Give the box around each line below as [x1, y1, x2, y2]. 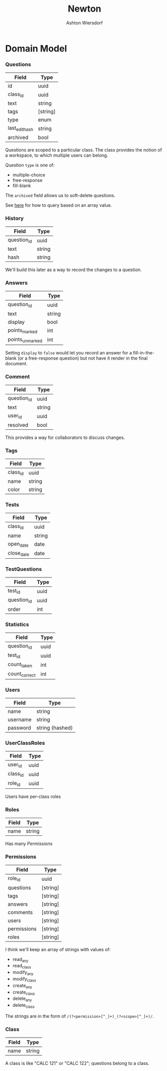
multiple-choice [12, 171, 45, 177]
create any [12, 982, 33, 990]
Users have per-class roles [5, 793, 61, 799]
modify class [12, 976, 36, 983]
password [8, 724, 31, 731]
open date [8, 540, 29, 548]
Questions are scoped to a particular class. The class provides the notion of [5, 147, 162, 153]
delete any [12, 996, 32, 1003]
